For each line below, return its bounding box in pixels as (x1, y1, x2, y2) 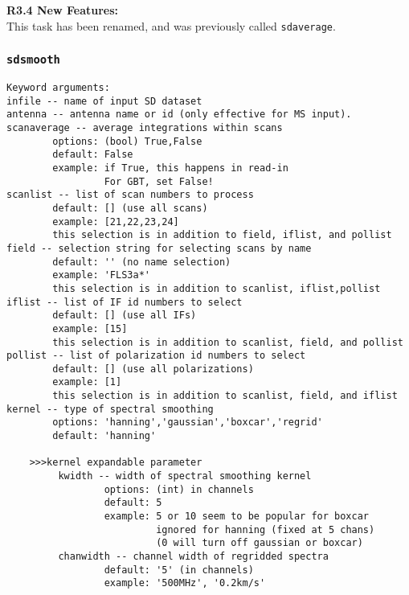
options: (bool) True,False (52, 135, 202, 147)
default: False (52, 149, 133, 161)
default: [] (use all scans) (52, 202, 208, 214)
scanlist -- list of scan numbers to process (6, 189, 254, 201)
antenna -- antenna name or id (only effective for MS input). (6, 109, 352, 121)
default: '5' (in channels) (104, 564, 254, 576)
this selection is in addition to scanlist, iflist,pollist (52, 282, 381, 294)
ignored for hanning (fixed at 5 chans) (156, 523, 375, 535)
